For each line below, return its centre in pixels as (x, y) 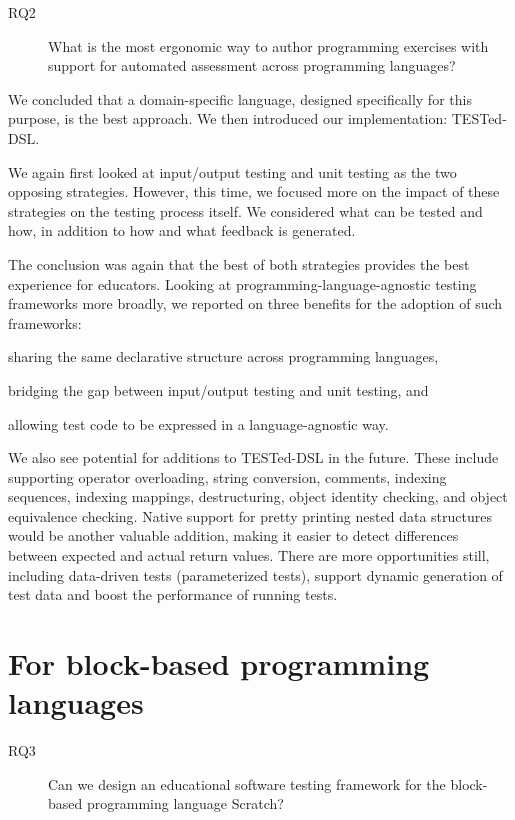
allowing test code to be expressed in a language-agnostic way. (198, 423)
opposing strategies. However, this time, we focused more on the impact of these (254, 191)
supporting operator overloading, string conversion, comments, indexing (227, 476)
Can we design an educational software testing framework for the (247, 783)
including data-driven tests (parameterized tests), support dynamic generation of (255, 574)
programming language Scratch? (185, 803)
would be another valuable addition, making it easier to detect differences (233, 535)
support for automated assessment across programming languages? (252, 65)
